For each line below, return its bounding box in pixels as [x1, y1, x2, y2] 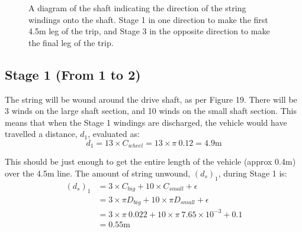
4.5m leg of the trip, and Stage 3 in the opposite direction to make [28, 25, 270, 37]
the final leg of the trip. [28, 36, 114, 48]
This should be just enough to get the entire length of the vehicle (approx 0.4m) [5, 155, 296, 168]
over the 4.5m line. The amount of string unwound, [5, 167, 191, 179]
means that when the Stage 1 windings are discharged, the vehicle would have [5, 116, 287, 128]
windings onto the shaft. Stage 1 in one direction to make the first [28, 13, 268, 25]
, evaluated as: [88, 128, 140, 140]
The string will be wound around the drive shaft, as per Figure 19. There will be [5, 93, 297, 105]
